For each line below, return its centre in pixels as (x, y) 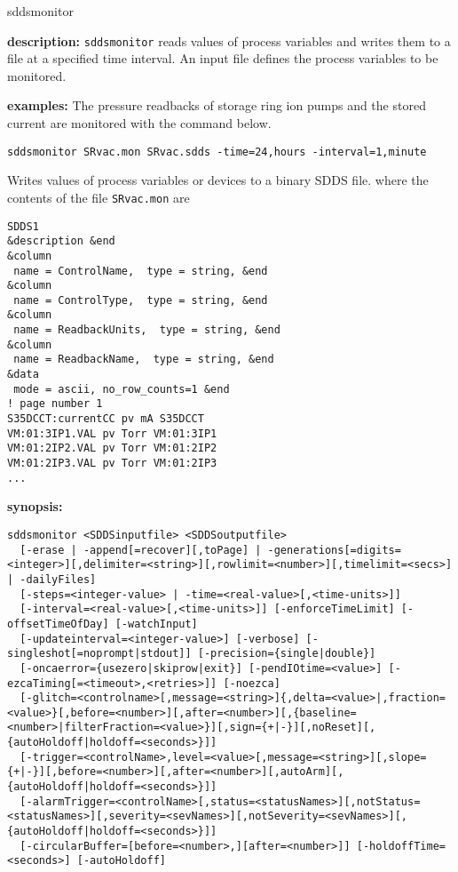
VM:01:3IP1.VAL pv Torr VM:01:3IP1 (112, 433)
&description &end (61, 241)
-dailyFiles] (58, 579)
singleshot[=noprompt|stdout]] (99, 654)
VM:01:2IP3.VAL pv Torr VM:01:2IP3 (112, 464)
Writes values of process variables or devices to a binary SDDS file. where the (218, 180)
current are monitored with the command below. (139, 123)
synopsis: (35, 506)
